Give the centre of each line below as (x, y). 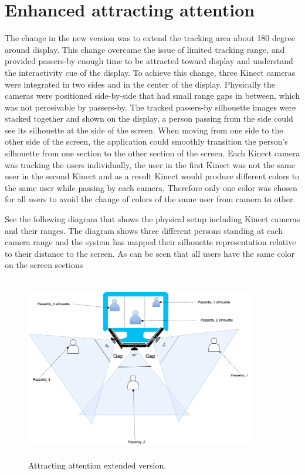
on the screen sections (44, 265)
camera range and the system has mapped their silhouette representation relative (150, 242)
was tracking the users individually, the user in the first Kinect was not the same (150, 164)
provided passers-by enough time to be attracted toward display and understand (149, 61)
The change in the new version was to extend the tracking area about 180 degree (150, 38)
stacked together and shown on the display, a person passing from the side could (149, 118)
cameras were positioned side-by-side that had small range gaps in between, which (152, 96)
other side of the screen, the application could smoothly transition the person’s (146, 141)
